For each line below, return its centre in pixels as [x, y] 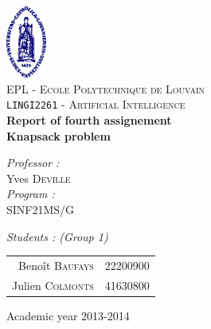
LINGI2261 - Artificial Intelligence [96, 104]
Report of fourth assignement [89, 120]
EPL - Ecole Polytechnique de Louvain [106, 88]
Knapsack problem [59, 135]
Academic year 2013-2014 [68, 315]
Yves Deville [39, 178]
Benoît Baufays [56, 266]
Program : [31, 194]
